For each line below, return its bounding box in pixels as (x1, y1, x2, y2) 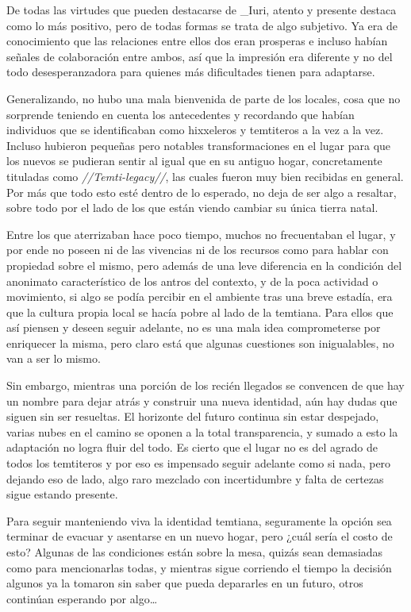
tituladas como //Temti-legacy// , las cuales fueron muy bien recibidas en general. (6, 167, 404, 184)
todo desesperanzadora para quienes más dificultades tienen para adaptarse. (6, 64, 375, 80)
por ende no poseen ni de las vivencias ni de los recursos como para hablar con (6, 241, 389, 258)
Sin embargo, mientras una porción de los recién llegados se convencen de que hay (6, 377, 405, 394)
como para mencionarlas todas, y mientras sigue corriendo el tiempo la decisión (6, 559, 392, 575)
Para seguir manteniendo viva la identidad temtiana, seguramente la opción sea (6, 512, 392, 529)
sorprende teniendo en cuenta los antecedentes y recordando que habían (6, 106, 355, 122)
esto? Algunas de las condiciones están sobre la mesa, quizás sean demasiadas (6, 544, 383, 560)
